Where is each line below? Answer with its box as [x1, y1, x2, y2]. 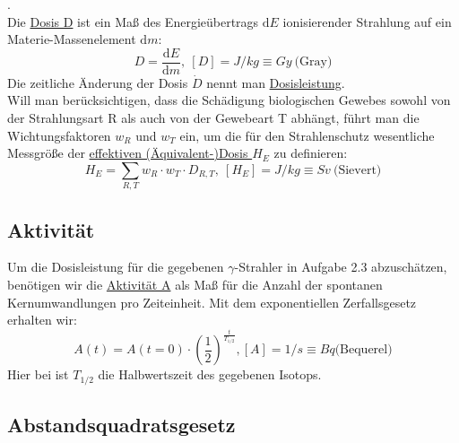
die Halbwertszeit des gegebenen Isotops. [98, 365, 322, 384]
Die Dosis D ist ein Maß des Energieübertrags [7, 12, 259, 30]
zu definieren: [273, 143, 348, 162]
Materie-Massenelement [7, 30, 136, 48]
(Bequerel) [334, 343, 393, 357]
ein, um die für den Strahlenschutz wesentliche [179, 126, 435, 144]
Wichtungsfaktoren [7, 126, 111, 144]
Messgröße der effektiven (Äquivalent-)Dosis [7, 143, 248, 162]
